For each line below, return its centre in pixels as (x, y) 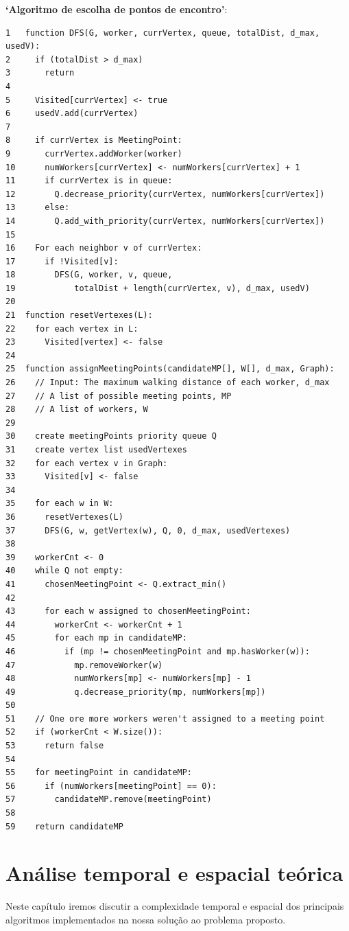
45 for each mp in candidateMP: (96, 638)
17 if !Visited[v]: (62, 261)
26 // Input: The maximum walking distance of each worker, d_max (168, 383)
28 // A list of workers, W (77, 410)
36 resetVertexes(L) (64, 517)
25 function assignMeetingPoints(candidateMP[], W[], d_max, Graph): (170, 369)
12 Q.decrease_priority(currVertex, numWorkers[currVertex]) (165, 194)
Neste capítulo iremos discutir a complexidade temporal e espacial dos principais (175, 906)
